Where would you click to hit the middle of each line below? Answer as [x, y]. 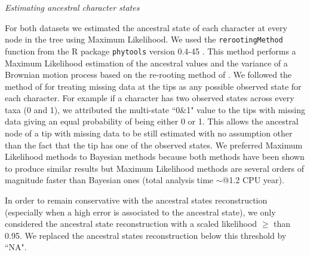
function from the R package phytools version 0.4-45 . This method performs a [151, 51]
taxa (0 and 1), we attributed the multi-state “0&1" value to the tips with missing [155, 109]
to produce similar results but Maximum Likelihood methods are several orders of [155, 168]
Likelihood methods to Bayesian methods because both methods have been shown [155, 157]
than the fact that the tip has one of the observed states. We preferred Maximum [154, 145]
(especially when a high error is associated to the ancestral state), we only [140, 212]
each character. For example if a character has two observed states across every [150, 98]
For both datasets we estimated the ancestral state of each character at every [146, 27]
